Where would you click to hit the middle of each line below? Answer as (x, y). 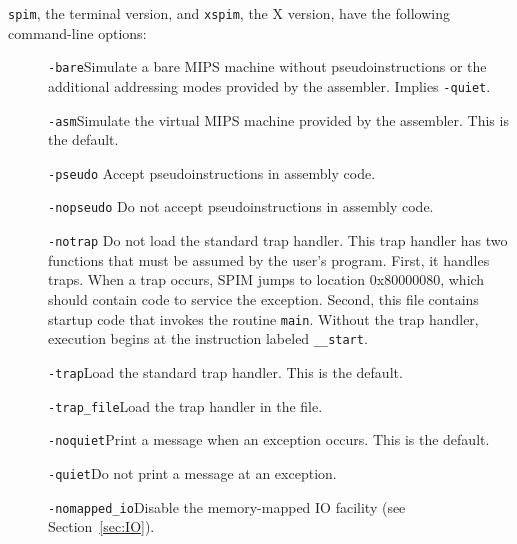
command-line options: (77, 32)
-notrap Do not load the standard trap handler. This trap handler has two (278, 240)
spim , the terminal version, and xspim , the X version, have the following (229, 13)
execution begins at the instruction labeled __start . (208, 338)
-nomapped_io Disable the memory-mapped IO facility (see (227, 506)
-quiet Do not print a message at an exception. (192, 472)
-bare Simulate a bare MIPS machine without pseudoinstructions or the (267, 66)
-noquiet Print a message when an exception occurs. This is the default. (269, 439)
